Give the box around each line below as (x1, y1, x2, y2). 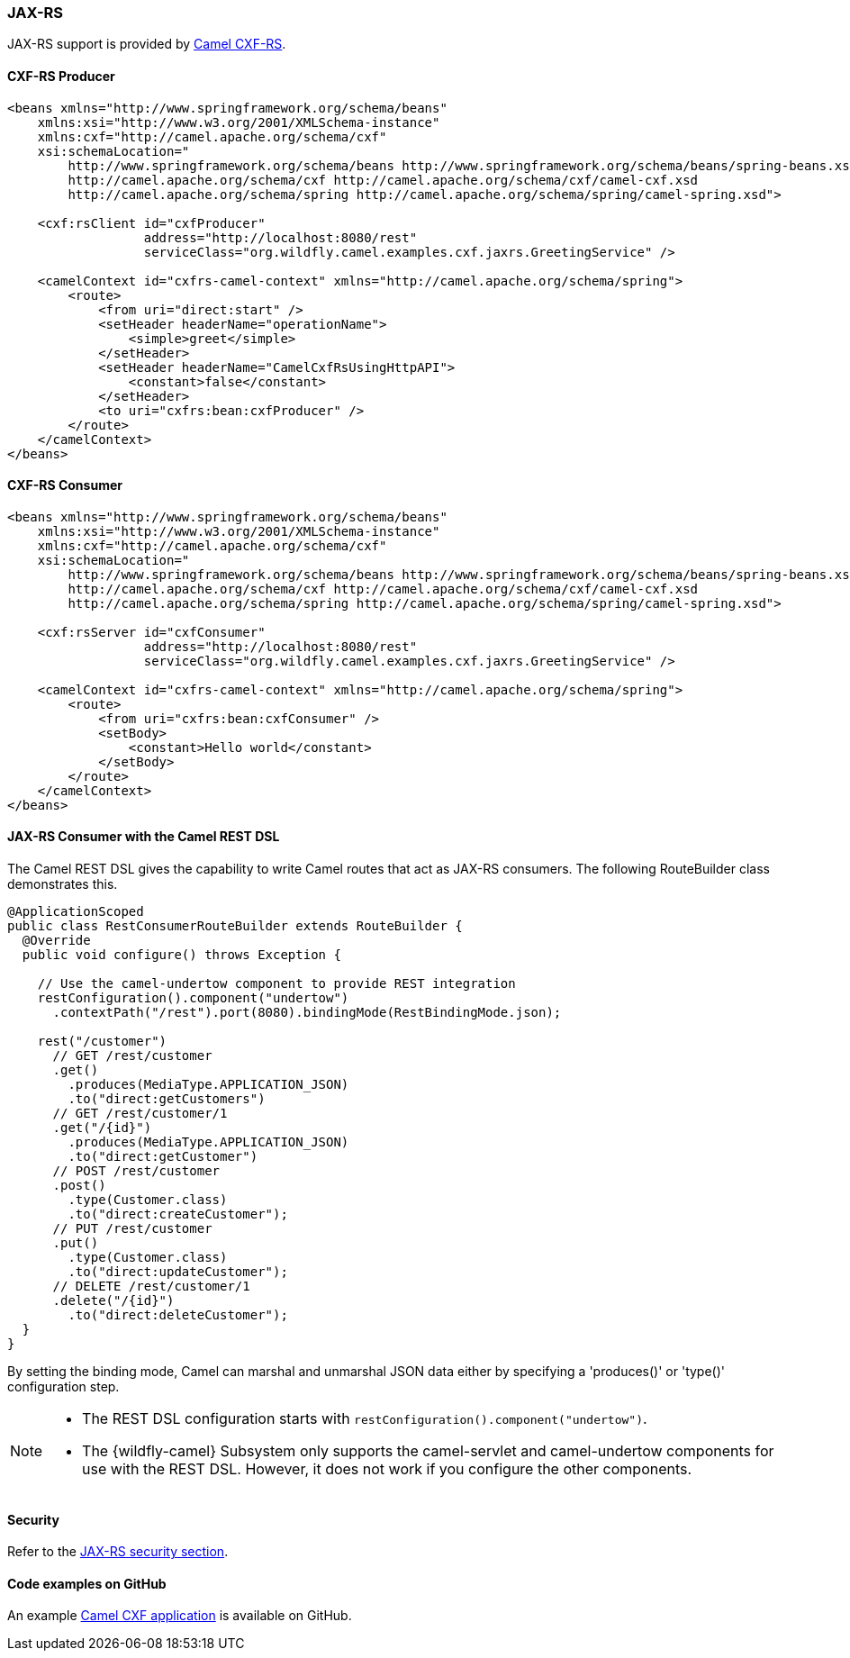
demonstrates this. (7, 876, 118, 892)
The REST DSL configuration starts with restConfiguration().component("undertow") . (82, 1409, 647, 1428)
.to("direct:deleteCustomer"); (68, 1308, 288, 1323)
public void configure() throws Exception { (22, 947, 341, 963)
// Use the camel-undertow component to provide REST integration (37, 976, 516, 992)
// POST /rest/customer (52, 1164, 221, 1179)
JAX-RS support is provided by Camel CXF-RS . (7, 36, 286, 52)
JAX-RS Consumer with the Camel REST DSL (7, 829, 280, 845)
